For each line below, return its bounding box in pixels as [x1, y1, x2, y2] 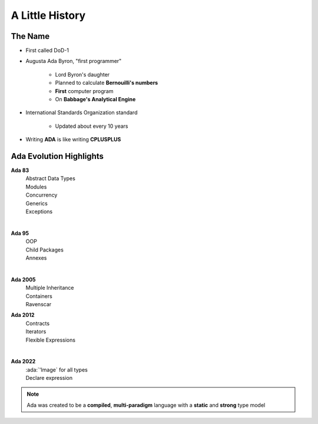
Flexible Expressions [25, 336, 76, 343]
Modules [25, 183, 47, 190]
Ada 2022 [11, 358, 36, 365]
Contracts [25, 320, 50, 327]
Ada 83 [11, 167, 29, 174]
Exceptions [25, 208, 53, 215]
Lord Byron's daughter [55, 71, 110, 78]
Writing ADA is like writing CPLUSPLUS [25, 136, 121, 143]
